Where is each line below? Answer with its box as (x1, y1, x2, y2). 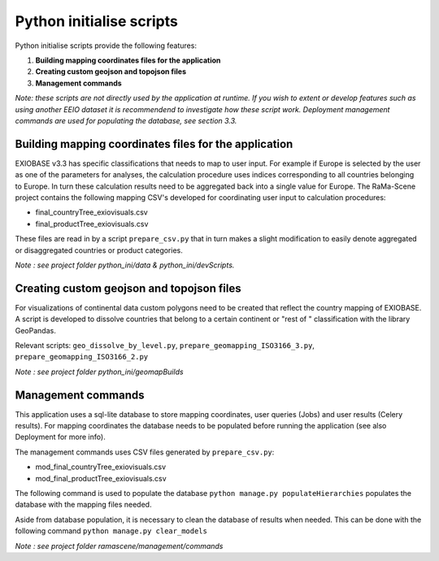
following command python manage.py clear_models (15, 526, 207, 536)
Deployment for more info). (15, 432, 106, 442)
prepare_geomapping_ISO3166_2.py (15, 352, 149, 362)
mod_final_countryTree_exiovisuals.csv (35, 462, 167, 472)
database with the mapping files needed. (15, 500, 152, 510)
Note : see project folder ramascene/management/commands (15, 541, 224, 550)
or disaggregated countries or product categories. (15, 245, 183, 255)
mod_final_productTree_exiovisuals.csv (35, 473, 167, 483)
